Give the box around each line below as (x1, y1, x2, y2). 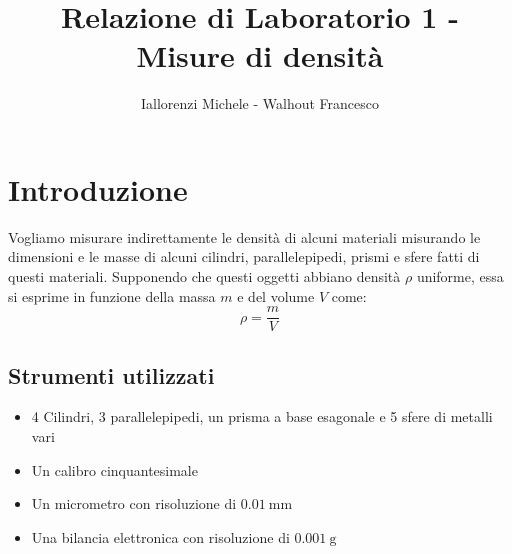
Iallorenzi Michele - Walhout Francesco (141, 93, 379, 114)
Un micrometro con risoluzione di (31, 493, 237, 514)
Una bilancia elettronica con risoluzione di (31, 526, 290, 547)
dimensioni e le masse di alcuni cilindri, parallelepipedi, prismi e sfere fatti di (8, 246, 480, 267)
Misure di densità (136, 35, 384, 76)
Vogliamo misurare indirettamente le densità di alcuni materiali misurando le (8, 226, 481, 247)
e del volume (237, 285, 315, 306)
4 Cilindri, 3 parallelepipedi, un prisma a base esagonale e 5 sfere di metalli (31, 406, 493, 427)
